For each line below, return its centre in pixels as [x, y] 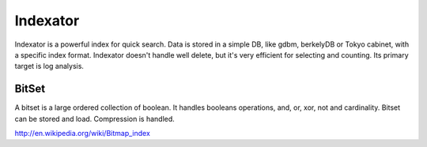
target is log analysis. [49, 66]
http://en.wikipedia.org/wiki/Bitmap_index [82, 134]
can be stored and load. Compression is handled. [95, 119]
